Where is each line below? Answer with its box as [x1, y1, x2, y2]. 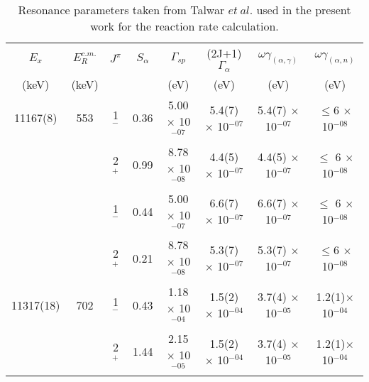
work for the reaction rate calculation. [90, 18, 279, 34]
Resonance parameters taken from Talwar [18, 1, 225, 18]
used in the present [256, 1, 351, 18]
